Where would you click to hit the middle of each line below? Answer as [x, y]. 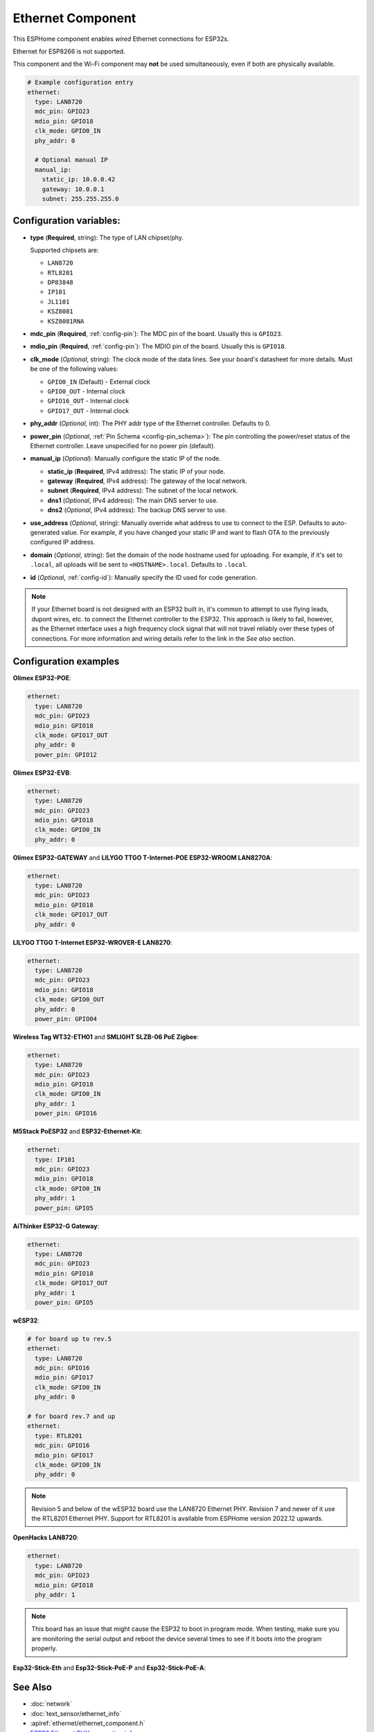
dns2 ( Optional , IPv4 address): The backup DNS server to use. [137, 510]
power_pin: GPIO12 [66, 754]
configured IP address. [63, 542]
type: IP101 [55, 1159]
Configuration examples [66, 662]
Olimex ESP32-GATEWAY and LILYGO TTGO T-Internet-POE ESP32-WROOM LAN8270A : [143, 857]
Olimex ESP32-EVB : [42, 772]
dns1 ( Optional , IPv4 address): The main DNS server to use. [133, 500]
